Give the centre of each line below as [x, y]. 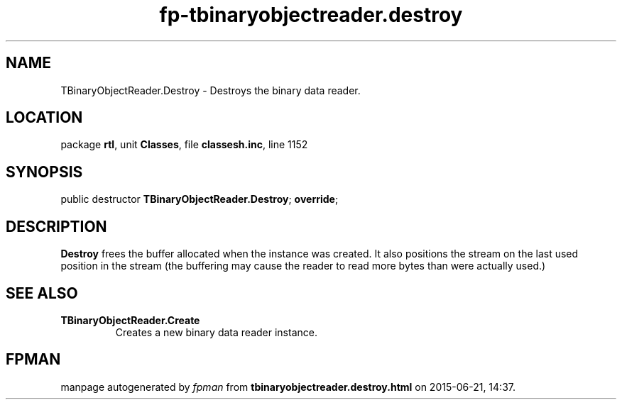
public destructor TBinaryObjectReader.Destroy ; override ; [200, 199]
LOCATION [44, 118]
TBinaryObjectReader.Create [130, 320]
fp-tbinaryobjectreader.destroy [311, 15]
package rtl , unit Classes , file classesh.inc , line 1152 [184, 145]
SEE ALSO [42, 293]
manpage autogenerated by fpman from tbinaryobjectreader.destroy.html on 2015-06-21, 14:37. [288, 387]
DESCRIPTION [56, 226]
